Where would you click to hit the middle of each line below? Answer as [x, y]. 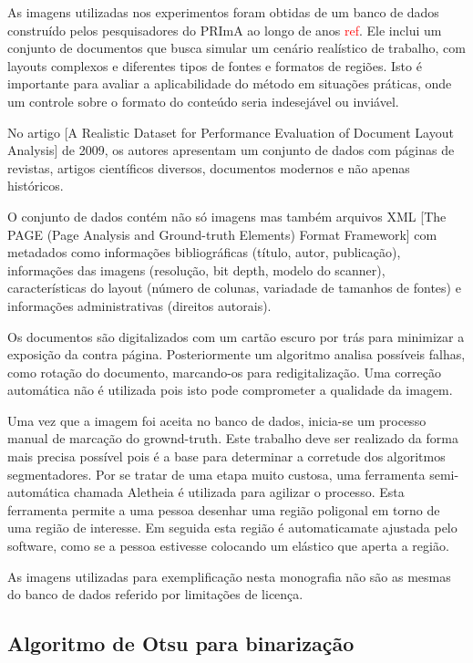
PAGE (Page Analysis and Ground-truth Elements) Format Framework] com [222, 234]
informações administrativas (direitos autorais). [139, 305]
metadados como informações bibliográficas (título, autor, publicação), [204, 252]
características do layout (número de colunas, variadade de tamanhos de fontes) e [234, 288]
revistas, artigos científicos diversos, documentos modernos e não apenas [209, 167]
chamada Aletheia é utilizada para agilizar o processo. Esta [239, 492]
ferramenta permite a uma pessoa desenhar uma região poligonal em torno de [224, 509]
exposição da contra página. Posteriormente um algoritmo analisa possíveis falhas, [236, 354]
